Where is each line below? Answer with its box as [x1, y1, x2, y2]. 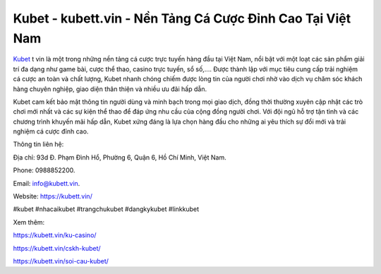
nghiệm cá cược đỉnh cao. [13, 127, 89, 136]
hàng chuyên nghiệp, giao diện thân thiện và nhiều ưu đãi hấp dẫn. [13, 85, 207, 93]
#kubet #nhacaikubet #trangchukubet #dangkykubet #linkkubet [13, 205, 200, 213]
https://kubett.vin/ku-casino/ [13, 231, 97, 239]
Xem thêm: [13, 218, 45, 226]
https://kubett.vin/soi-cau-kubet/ [13, 256, 109, 265]
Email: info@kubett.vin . [13, 179, 80, 187]
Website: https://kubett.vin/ [13, 192, 93, 201]
